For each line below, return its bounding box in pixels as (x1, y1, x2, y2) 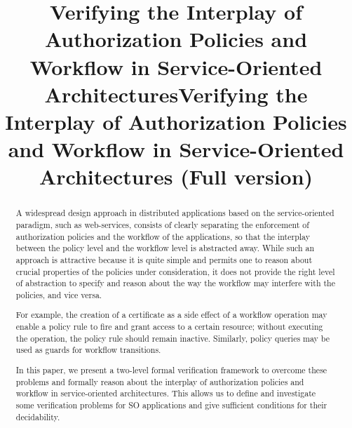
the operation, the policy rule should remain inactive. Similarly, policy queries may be (15, 332, 330, 344)
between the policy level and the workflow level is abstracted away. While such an (15, 242, 315, 254)
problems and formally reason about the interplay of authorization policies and (15, 375, 304, 387)
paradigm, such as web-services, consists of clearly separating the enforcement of (15, 218, 309, 230)
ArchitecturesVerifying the (44, 79, 308, 108)
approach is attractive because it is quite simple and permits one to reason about (15, 253, 313, 265)
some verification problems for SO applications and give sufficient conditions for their (15, 399, 327, 410)
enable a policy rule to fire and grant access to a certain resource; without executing (15, 321, 323, 333)
